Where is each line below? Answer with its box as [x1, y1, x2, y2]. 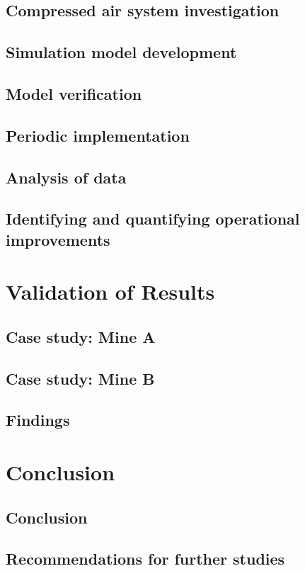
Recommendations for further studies [6, 548, 285, 570]
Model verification [6, 82, 142, 104]
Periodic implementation [6, 124, 190, 146]
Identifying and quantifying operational [6, 208, 300, 230]
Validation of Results [6, 277, 215, 306]
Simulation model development [6, 41, 237, 63]
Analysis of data [6, 166, 127, 188]
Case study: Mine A [6, 325, 156, 347]
